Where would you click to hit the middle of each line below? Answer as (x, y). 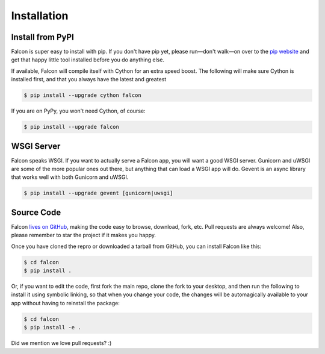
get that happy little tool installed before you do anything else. (88, 60)
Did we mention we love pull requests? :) (61, 343)
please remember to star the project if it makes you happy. (84, 235)
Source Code (36, 212)
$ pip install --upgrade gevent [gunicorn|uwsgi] (98, 193)
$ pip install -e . (52, 328)
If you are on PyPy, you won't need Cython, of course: (78, 111)
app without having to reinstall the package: (65, 303)
